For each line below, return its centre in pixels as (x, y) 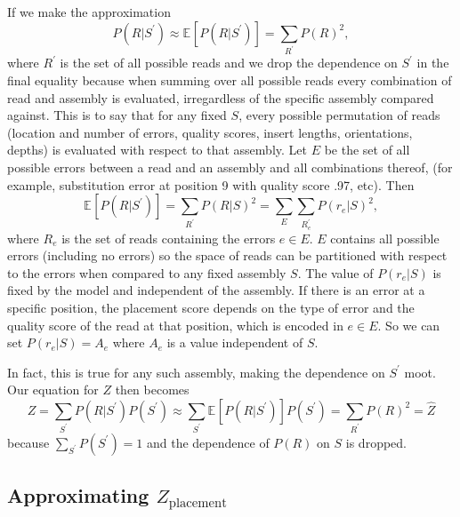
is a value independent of (235, 342)
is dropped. (376, 442)
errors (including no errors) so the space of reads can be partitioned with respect (227, 255)
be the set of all (367, 150)
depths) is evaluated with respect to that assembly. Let (157, 150)
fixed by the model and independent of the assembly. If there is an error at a (216, 290)
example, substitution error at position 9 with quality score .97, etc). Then (211, 184)
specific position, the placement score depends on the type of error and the (211, 307)
